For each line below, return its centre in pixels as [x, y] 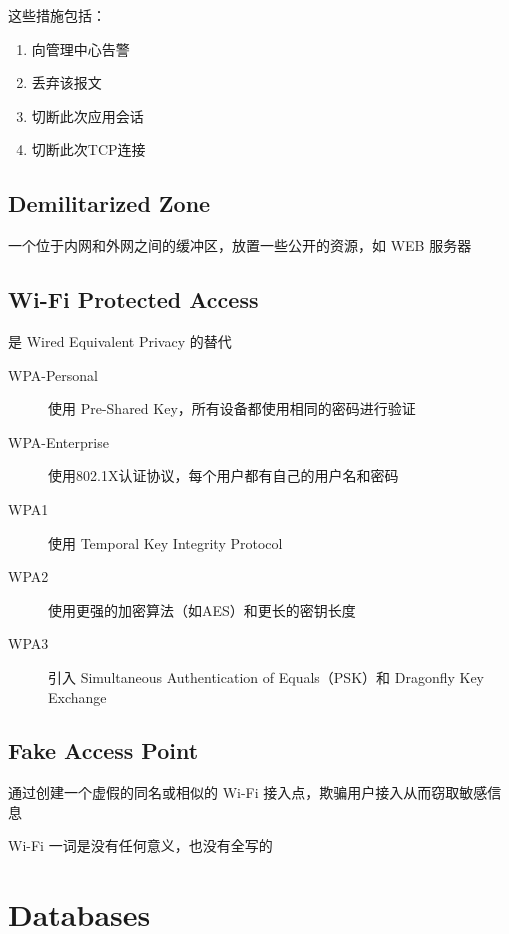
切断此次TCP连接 [88, 149]
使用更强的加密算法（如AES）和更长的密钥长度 [202, 609]
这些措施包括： [57, 15]
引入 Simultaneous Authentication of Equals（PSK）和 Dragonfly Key [266, 676]
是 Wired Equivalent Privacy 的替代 [120, 340]
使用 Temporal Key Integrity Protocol [165, 542]
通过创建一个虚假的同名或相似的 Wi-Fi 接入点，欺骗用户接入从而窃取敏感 [248, 792]
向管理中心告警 [80, 48]
